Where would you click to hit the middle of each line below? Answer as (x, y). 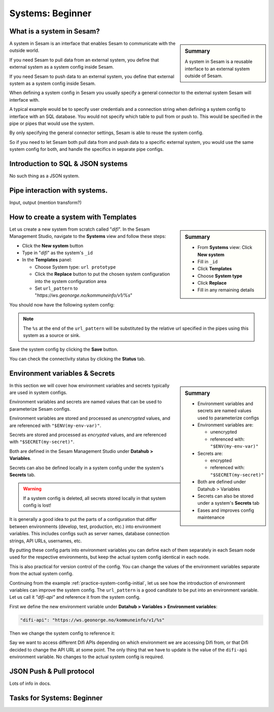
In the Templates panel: (47, 260)
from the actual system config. (41, 574)
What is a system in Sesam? (55, 31)
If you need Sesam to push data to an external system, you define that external (92, 76)
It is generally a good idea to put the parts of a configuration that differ (83, 519)
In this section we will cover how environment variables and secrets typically (90, 385)
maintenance (211, 517)
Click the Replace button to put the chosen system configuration (102, 274)
